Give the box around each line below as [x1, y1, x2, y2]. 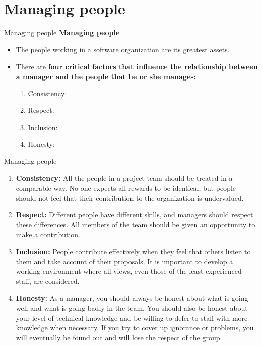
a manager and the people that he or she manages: [16, 71, 196, 81]
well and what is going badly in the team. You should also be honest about [16, 303, 248, 313]
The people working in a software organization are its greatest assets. [16, 44, 230, 54]
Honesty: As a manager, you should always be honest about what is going [16, 293, 248, 303]
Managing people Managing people [4, 27, 120, 38]
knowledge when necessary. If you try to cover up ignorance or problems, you [16, 322, 254, 333]
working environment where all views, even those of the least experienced [16, 266, 242, 276]
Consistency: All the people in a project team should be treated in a [16, 172, 233, 183]
